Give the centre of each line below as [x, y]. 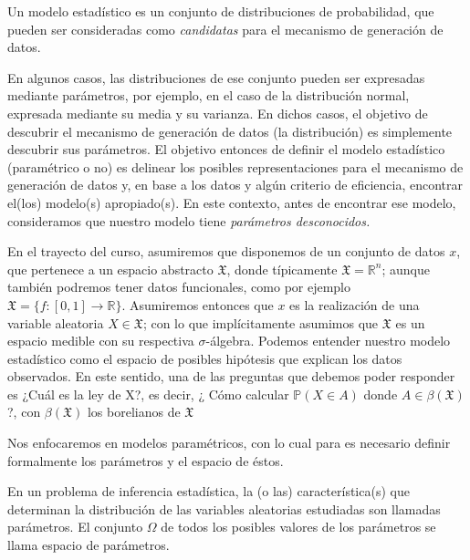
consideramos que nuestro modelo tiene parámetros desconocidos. [189, 220]
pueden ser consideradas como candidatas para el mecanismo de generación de [225, 29]
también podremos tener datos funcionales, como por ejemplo [179, 287]
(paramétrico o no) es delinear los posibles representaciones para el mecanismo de [235, 166]
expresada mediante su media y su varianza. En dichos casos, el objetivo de [218, 113]
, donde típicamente [282, 269]
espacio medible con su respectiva [101, 341]
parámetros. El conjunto [75, 527]
